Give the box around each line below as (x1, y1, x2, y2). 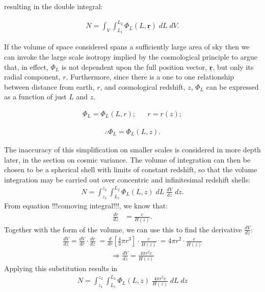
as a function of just (4, 91, 67, 102)
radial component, (4, 71, 61, 82)
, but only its (213, 61, 254, 72)
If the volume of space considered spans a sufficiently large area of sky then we (4, 41, 250, 52)
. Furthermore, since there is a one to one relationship (66, 71, 234, 82)
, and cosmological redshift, (100, 81, 185, 92)
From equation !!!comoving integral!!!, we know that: (4, 200, 168, 211)
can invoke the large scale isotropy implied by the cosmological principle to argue (4, 51, 257, 62)
